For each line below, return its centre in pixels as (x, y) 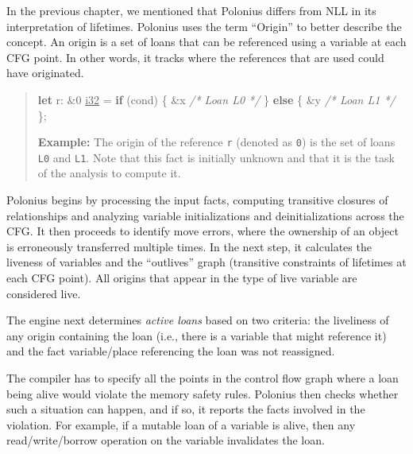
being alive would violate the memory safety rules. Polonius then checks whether (203, 393)
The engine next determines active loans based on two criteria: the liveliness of (198, 320)
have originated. (45, 73)
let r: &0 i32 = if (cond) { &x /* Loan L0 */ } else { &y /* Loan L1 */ (216, 99)
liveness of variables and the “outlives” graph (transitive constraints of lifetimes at (206, 262)
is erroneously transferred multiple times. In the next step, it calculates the (189, 246)
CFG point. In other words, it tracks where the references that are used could (195, 57)
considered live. (44, 293)
